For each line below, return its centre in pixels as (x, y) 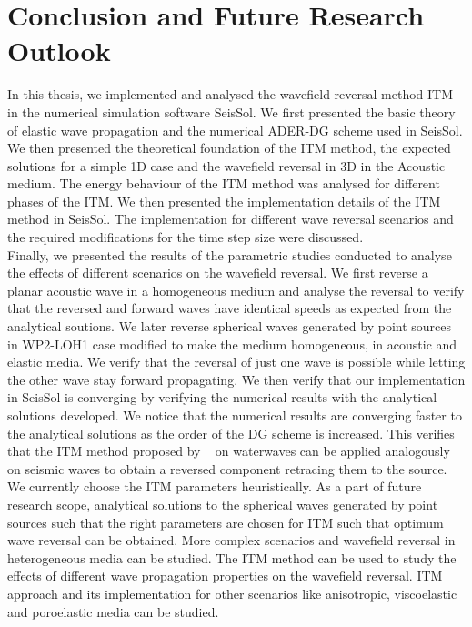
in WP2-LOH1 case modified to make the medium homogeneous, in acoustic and (232, 344)
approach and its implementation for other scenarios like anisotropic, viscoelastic (232, 593)
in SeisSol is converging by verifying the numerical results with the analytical (222, 397)
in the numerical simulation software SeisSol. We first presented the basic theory (231, 111)
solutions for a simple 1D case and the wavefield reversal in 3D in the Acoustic (226, 165)
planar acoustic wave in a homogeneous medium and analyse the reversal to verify (236, 290)
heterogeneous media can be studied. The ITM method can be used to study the (232, 557)
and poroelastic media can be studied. (113, 611)
